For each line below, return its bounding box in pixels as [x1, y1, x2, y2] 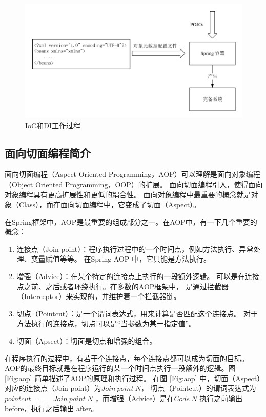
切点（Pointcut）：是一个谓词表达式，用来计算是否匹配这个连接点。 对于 [16, 308, 258, 319]
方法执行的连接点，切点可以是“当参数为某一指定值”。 [16, 318, 196, 329]
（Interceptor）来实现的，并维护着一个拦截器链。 [16, 291, 181, 302]
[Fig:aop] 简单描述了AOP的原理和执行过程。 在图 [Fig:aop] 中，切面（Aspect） [5, 372, 261, 383]
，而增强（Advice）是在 [95, 393, 174, 404]
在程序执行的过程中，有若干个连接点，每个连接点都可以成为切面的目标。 [5, 352, 249, 363]
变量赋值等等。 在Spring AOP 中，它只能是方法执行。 [31, 253, 211, 264]
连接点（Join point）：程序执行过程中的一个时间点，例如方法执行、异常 [16, 243, 254, 254]
